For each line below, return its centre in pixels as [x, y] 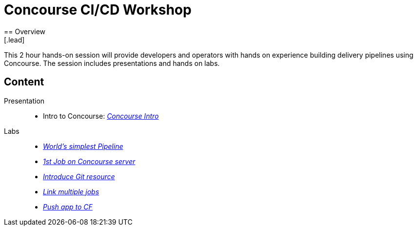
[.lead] [14, 40]
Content [24, 82]
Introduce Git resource [79, 176]
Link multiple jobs [71, 191]
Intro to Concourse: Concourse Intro [101, 116]
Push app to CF [68, 207]
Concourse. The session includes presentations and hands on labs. [112, 63]
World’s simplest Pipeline [83, 146]
